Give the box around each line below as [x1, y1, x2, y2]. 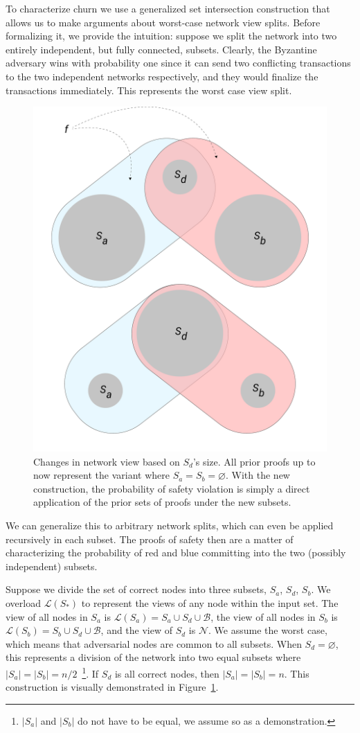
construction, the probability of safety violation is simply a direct [33, 481, 310, 495]
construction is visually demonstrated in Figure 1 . [6, 680, 219, 694]
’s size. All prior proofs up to [192, 454, 316, 468]
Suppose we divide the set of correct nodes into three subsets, [6, 582, 267, 597]
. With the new [226, 468, 290, 482]
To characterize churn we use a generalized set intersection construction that [6, 1, 330, 15]
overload [6, 596, 41, 610]
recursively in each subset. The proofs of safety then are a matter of [6, 531, 294, 546]
